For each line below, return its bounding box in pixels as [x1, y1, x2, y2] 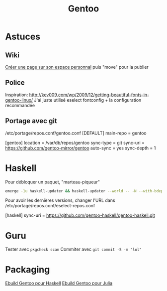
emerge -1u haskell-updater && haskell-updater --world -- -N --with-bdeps [5, 188, 166, 193]
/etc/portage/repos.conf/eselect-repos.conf [5, 203, 95, 209]
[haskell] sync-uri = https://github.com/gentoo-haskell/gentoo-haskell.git [5, 212, 155, 218]
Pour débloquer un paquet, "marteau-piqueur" [5, 179, 100, 185]
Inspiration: [5, 92, 28, 98]
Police [5, 78, 25, 87]
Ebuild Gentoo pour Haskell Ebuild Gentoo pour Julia [5, 280, 113, 287]
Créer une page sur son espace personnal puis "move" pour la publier [5, 64, 149, 70]
